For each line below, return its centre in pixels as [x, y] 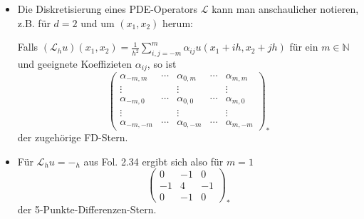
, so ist [162, 63]
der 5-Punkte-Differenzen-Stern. [87, 209]
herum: [178, 22]
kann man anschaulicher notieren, [285, 9]
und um [98, 22]
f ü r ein [304, 47]
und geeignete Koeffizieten [74, 63]
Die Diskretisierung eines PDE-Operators [108, 9]
